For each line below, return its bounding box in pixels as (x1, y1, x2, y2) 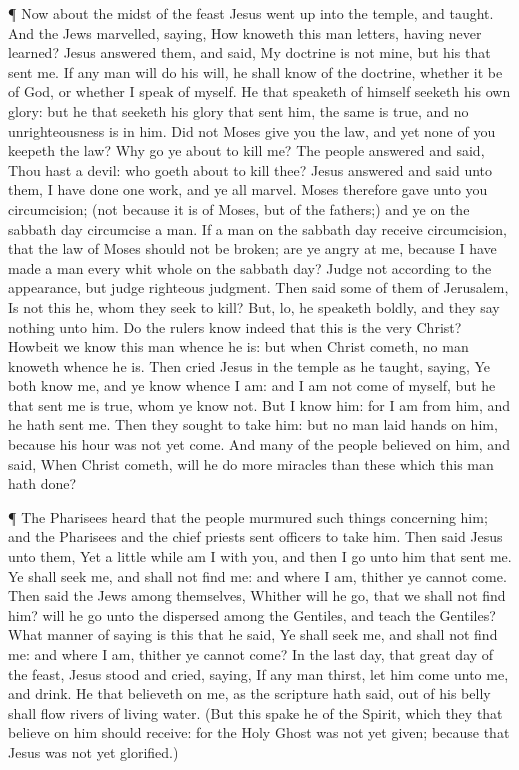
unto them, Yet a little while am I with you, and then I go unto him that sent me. (8, 546, 512, 567)
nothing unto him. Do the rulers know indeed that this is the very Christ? (8, 316, 462, 337)
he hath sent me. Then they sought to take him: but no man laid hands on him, (8, 414, 498, 435)
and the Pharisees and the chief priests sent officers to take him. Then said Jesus (8, 526, 503, 547)
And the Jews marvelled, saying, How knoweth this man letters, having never (8, 22, 482, 43)
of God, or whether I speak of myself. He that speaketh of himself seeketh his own (8, 81, 511, 102)
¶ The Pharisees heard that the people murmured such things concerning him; (8, 506, 488, 527)
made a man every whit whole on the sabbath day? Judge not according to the (8, 257, 492, 278)
